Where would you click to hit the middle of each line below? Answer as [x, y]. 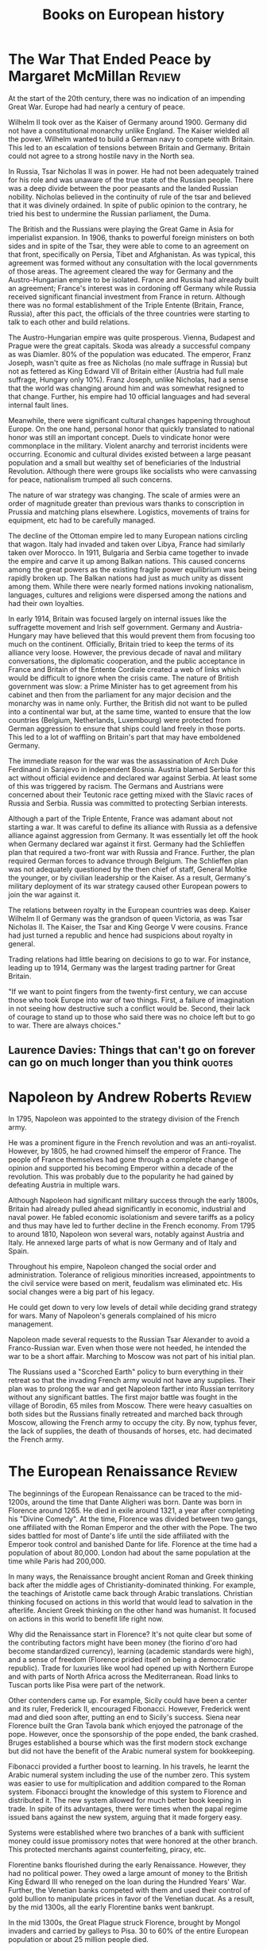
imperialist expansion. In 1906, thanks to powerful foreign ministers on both [131, 237]
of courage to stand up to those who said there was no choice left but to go [132, 1016]
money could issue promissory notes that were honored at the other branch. [133, 1841]
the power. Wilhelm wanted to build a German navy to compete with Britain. [132, 139]
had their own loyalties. [46, 603]
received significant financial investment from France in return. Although [127, 297]
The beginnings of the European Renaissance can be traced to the [117, 1494]
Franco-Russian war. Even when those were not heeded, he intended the [128, 1348]
